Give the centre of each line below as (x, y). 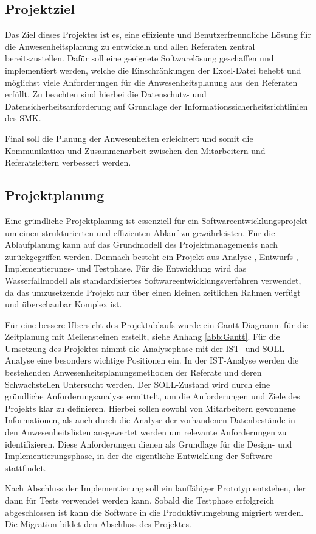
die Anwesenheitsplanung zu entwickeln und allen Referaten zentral (130, 46)
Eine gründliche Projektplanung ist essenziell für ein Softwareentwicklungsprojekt (156, 220)
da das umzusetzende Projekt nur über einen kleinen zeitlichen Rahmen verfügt (153, 292)
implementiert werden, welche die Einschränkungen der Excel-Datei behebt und (153, 70)
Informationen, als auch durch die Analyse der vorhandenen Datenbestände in (150, 420)
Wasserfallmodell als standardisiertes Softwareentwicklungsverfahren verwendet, (153, 280)
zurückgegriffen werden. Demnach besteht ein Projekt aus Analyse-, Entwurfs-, (152, 256)
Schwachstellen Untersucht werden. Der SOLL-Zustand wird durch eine (138, 384)
